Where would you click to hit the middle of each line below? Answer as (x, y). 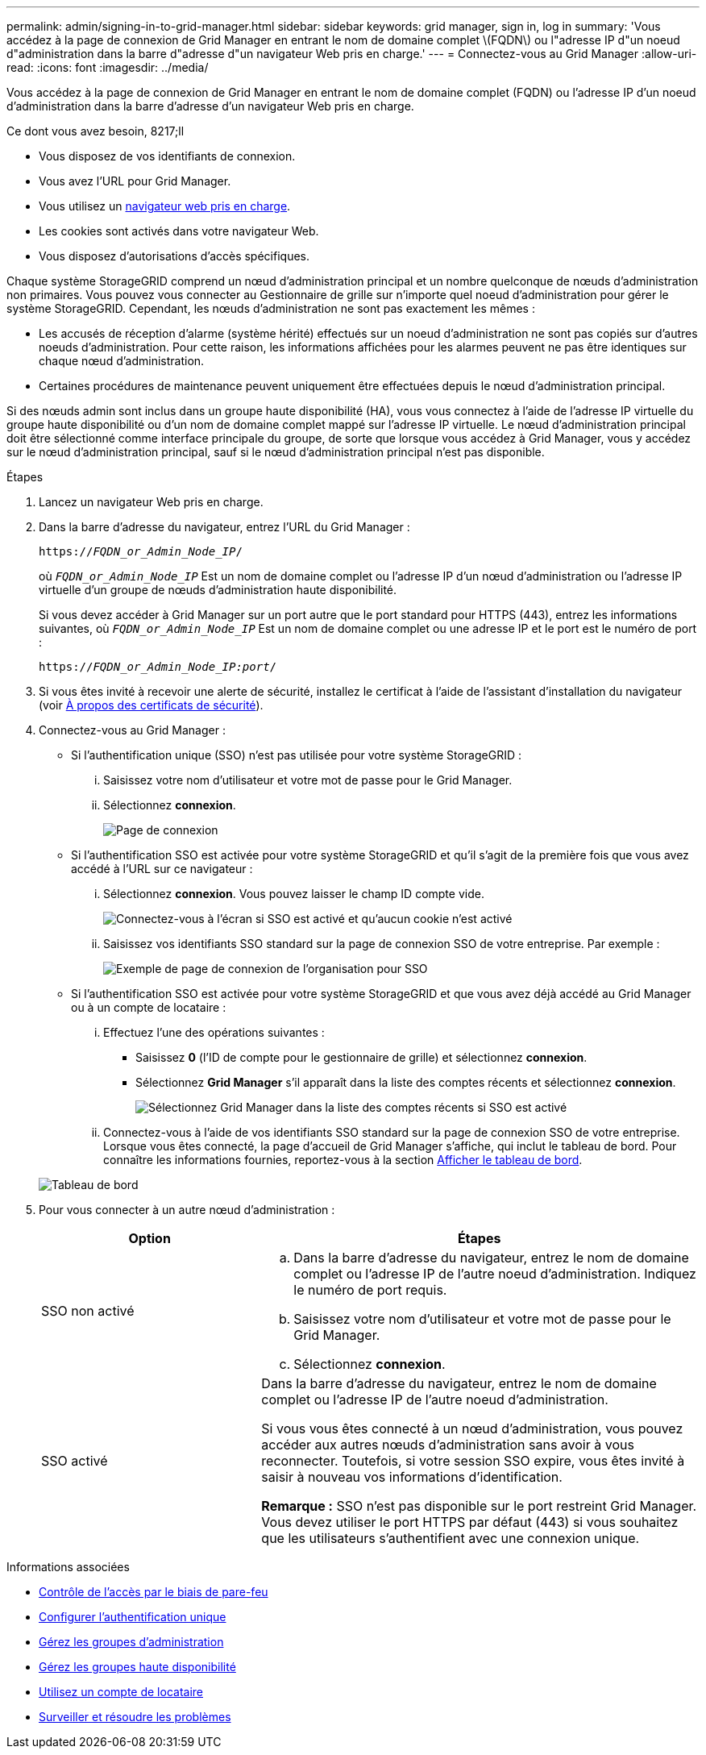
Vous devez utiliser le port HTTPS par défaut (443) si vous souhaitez (470, 1522)
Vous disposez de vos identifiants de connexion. (167, 156)
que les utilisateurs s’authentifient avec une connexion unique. (451, 1538)
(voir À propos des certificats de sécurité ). (151, 705)
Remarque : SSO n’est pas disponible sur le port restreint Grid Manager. (479, 1506)
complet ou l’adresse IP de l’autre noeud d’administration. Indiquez (495, 1274)
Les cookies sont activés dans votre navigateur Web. (179, 231)
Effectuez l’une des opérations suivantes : (214, 1032)
